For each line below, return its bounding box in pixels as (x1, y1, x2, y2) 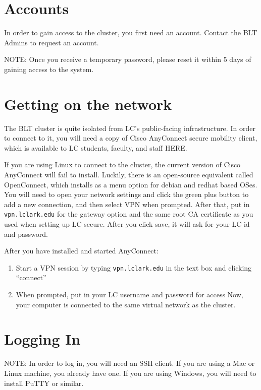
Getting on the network (4, 93, 172, 114)
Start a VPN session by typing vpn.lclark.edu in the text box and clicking (16, 262, 252, 273)
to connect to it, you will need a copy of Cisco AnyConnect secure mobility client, (4, 133, 257, 143)
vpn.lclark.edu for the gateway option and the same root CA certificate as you (4, 209, 253, 219)
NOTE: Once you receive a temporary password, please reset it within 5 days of (4, 54, 251, 64)
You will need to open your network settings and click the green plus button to (4, 189, 249, 200)
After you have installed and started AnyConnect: (4, 245, 159, 256)
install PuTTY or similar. (4, 377, 84, 388)
